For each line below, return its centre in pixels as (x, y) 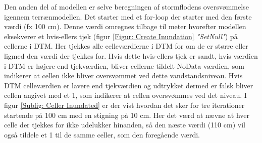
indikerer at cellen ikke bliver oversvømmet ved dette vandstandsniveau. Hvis (123, 76)
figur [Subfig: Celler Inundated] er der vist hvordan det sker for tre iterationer (124, 105)
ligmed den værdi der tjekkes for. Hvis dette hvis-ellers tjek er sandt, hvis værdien (131, 55)
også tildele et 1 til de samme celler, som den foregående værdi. (102, 134)
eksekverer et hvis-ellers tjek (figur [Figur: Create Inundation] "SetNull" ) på (121, 36)
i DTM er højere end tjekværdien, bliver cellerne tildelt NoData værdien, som (124, 65)
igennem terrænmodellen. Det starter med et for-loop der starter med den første (128, 16)
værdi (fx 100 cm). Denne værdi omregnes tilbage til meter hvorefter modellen (125, 26)
